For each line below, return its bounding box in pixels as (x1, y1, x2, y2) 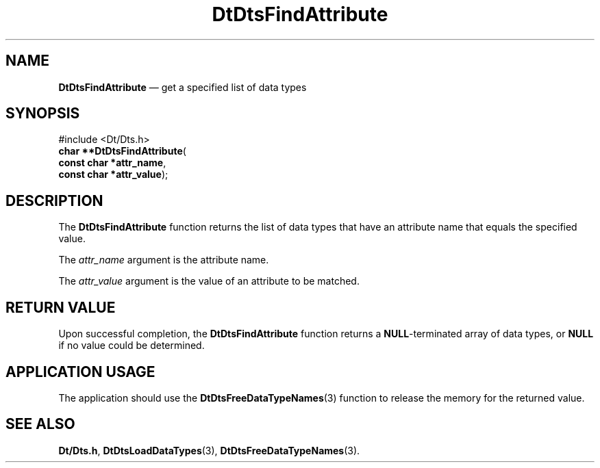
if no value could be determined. (58, 339, 205, 352)
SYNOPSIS (5, 105, 80, 122)
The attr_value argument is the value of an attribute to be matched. (58, 275, 360, 287)
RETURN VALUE (5, 298, 116, 316)
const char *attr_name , (58, 157, 166, 169)
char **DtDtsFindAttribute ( (58, 145, 186, 157)
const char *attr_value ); (58, 168, 168, 181)
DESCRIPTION (5, 192, 103, 209)
